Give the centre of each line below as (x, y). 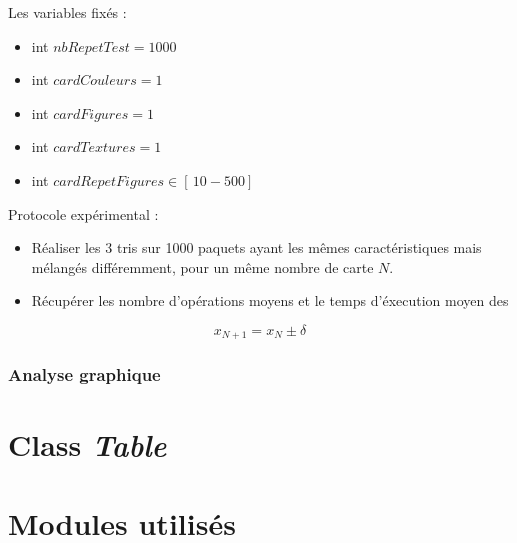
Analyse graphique (84, 374)
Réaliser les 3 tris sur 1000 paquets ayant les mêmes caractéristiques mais (256, 247)
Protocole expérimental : (83, 213)
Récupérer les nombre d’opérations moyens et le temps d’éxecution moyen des (270, 300)
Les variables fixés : (67, 12)
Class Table (87, 445)
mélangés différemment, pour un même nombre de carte (202, 266)
